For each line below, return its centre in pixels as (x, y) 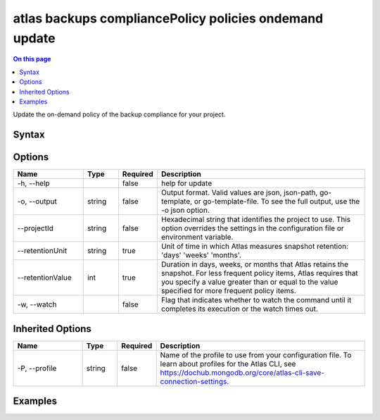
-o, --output (37, 202)
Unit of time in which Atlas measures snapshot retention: (254, 247)
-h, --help (33, 183)
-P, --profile (37, 368)
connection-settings (194, 381)
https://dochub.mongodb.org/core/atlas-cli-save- (242, 372)
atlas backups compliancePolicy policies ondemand (168, 18)
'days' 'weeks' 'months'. (201, 255)
